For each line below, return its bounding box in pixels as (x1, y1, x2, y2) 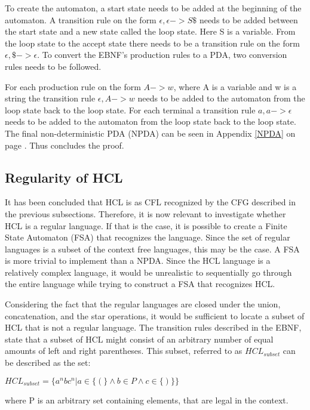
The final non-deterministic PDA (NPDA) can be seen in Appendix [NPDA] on (5, 127, 296, 139)
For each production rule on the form (5, 80, 141, 93)
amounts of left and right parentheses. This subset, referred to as (5, 344, 243, 357)
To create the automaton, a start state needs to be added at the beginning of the (5, 2, 302, 14)
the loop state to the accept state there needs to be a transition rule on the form (5, 36, 300, 49)
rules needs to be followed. (5, 60, 102, 72)
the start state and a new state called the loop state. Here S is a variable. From (5, 25, 296, 38)
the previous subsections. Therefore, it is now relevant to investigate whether (5, 207, 286, 220)
